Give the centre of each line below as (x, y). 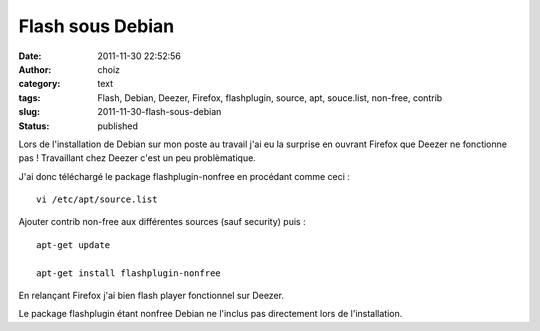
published (118, 126)
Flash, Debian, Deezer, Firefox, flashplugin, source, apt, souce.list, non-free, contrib (270, 97)
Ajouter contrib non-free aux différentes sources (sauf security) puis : (162, 222)
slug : (29, 112)
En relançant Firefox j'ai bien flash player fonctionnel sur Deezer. (151, 296)
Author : (35, 69)
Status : (34, 126)
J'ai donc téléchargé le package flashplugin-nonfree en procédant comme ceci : (184, 176)
